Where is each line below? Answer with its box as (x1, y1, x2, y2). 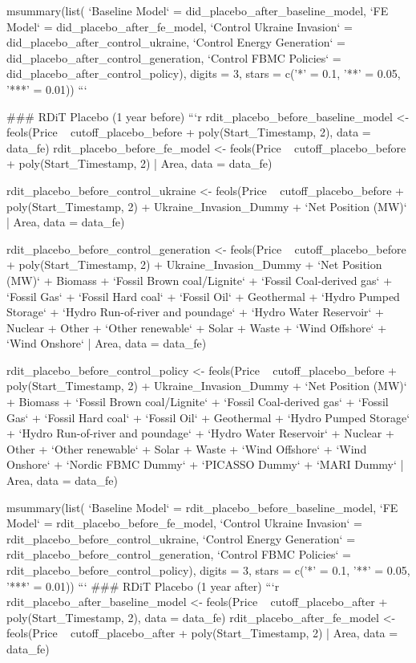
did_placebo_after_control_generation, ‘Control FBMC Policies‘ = (6, 49, 341, 66)
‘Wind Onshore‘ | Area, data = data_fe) (6, 335, 207, 352)
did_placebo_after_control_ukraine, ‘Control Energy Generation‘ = (6, 34, 345, 51)
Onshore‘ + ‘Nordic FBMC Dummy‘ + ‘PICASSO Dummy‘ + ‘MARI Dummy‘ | (6, 456, 404, 473)
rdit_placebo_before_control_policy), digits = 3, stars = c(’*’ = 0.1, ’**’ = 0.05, (6, 562, 410, 578)
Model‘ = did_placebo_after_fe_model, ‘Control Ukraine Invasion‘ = (6, 18, 353, 35)
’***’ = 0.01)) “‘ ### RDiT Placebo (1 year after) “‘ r (6, 577, 280, 594)
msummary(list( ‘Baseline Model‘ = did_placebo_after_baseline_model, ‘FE (6, 2, 389, 18)
